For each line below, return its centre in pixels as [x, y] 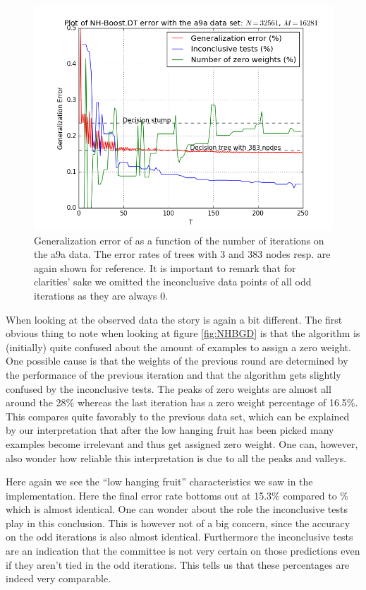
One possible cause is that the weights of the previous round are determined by [177, 361]
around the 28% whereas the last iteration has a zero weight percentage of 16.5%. [182, 402]
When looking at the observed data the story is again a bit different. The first [174, 319]
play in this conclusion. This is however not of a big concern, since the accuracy [178, 523]
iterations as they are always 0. [101, 295]
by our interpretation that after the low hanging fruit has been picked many [170, 430]
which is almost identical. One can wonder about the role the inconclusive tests [177, 509]
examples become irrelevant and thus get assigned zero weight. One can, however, [182, 443]
